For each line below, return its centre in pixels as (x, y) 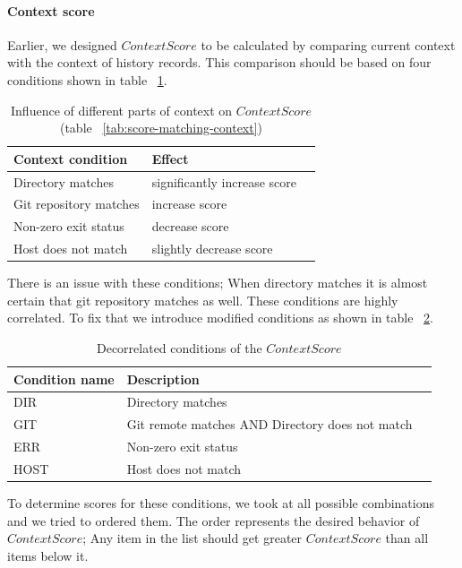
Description (163, 379)
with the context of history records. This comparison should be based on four (219, 62)
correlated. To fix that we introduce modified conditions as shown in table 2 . (220, 318)
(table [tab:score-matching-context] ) (161, 128)
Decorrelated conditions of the (179, 348)
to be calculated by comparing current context (328, 44)
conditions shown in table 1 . (87, 79)
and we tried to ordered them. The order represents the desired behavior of (214, 520)
